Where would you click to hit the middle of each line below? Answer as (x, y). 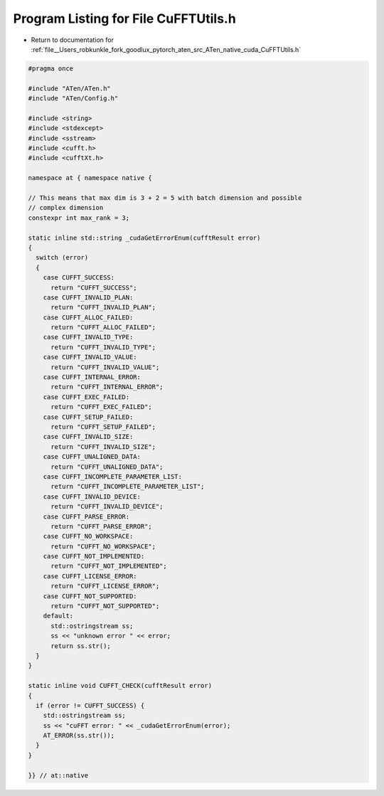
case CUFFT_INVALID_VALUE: (90, 357)
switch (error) (62, 258)
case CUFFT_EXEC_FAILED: (86, 397)
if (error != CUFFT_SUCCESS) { (90, 705)
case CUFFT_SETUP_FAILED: (88, 417)
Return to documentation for (72, 40)
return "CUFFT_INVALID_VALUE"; (105, 367)
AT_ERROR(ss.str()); (79, 736)
